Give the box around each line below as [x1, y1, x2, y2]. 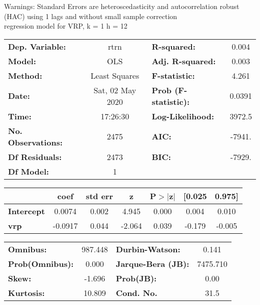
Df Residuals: [8, 150, 62, 163]
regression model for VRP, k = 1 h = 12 [4, 21, 127, 31]
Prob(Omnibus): [8, 257, 74, 269]
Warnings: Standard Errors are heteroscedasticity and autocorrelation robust [4, 1, 239, 11]
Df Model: [8, 165, 49, 177]
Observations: [8, 136, 63, 148]
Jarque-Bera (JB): [115, 257, 189, 269]
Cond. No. [115, 286, 157, 298]
